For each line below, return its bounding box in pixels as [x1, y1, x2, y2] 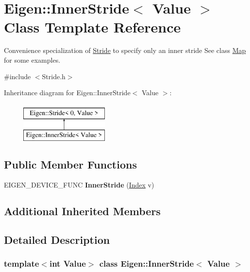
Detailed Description [4, 232, 110, 247]
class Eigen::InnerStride [99, 257, 194, 270]
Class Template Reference [4, 17, 181, 37]
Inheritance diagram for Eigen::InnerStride [4, 87, 131, 98]
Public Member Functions [4, 157, 137, 172]
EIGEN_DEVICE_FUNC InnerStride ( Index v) [4, 180, 154, 190]
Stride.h [42, 71, 66, 81]
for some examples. [4, 54, 61, 65]
